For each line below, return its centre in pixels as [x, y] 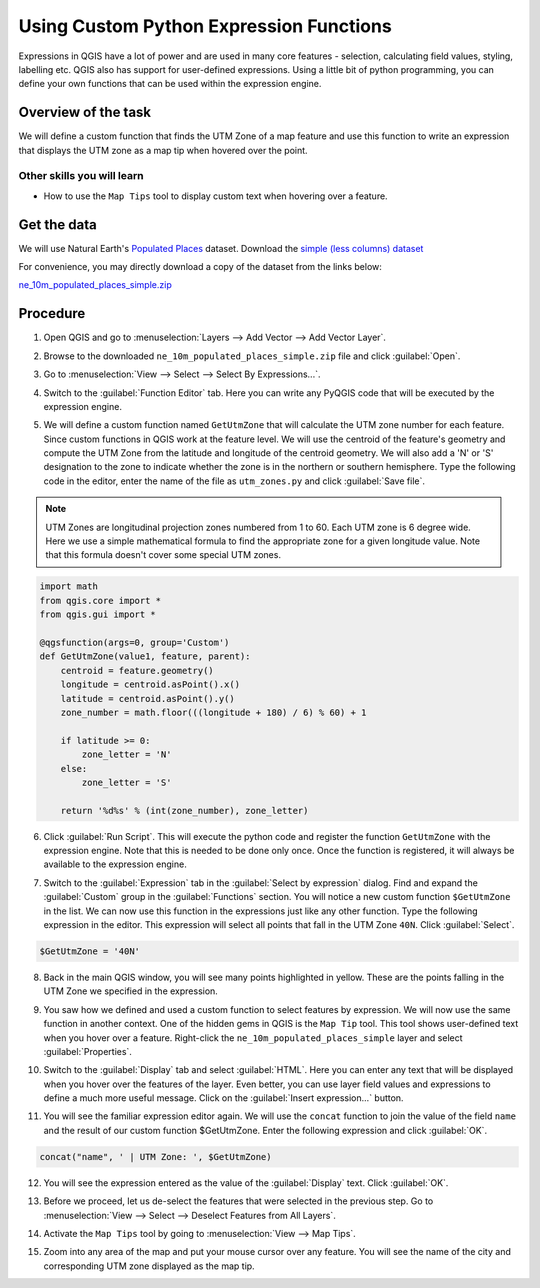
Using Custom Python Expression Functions [205, 26]
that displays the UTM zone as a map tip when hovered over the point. [163, 150]
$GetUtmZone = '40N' [89, 951]
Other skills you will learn [81, 176]
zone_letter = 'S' [126, 782]
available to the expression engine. [115, 864]
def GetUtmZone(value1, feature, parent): [145, 656]
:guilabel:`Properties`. [87, 1051]
